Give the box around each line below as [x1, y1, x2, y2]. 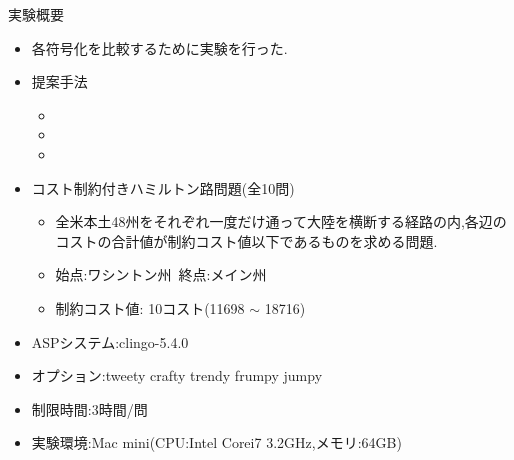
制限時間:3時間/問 [31, 398, 148, 419]
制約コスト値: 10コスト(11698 [55, 297, 245, 318]
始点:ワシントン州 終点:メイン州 [55, 264, 267, 285]
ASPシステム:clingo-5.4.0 [31, 331, 189, 352]
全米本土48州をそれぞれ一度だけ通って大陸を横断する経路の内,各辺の [55, 211, 507, 232]
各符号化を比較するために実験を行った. [31, 37, 288, 58]
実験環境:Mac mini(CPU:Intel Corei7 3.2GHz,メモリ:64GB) [31, 432, 402, 453]
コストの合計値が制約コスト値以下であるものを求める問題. [55, 230, 438, 251]
